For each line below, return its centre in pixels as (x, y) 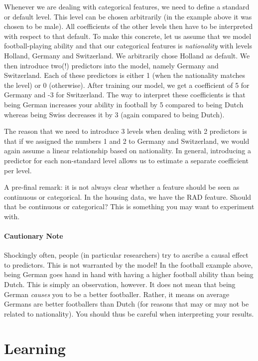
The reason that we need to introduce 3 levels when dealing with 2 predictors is (126, 131)
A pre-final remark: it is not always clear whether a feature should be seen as (122, 187)
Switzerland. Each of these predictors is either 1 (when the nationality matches (125, 75)
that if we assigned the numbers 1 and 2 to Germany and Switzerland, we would (127, 141)
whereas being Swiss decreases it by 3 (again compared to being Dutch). (114, 114)
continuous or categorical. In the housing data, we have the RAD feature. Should (128, 196)
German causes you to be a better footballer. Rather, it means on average (117, 294)
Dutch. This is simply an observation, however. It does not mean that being (120, 284)
